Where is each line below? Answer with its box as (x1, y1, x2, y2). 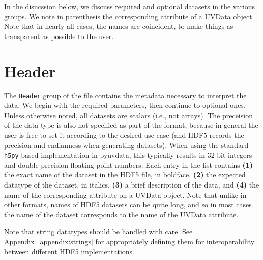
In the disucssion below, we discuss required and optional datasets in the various (4, 1, 255, 11)
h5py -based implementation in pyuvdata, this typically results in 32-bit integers (4, 150, 252, 160)
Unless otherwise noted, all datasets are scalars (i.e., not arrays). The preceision (4, 109, 253, 120)
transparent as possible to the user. (4, 30, 114, 41)
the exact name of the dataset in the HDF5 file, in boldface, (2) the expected (4, 169, 246, 180)
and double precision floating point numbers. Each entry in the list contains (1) (4, 159, 253, 170)
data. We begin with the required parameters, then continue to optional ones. (4, 100, 246, 110)
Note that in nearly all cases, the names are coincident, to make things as (4, 21, 233, 31)
